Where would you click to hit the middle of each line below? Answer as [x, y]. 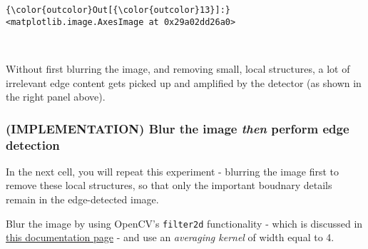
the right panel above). [56, 97]
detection [33, 144]
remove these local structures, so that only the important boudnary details [169, 185]
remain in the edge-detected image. [82, 199]
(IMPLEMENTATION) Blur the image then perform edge [178, 128]
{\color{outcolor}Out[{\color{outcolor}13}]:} [118, 10]
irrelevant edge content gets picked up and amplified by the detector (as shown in [184, 82]
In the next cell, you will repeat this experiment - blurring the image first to [173, 171]
